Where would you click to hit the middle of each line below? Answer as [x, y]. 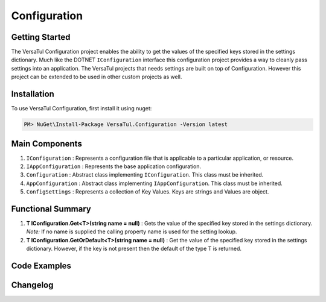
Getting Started [41, 37]
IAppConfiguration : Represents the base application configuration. [114, 166]
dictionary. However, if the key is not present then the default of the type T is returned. [134, 249]
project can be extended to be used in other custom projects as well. [97, 77]
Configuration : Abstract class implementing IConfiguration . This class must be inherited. [145, 175]
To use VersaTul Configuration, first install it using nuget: [81, 109]
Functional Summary [51, 209]
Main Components [47, 144]
